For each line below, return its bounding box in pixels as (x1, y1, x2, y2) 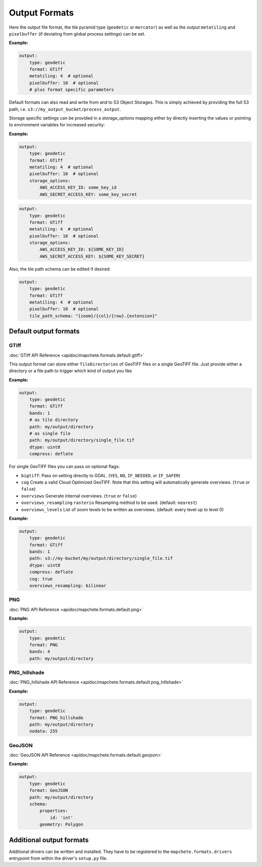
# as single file (29, 431, 71, 436)
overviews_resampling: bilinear (29, 583, 107, 589)
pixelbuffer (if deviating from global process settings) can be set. (9, 31, 146, 36)
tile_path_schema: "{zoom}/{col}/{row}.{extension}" (29, 313, 158, 318)
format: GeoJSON (29, 788, 68, 793)
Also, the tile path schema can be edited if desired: (9, 266, 111, 272)
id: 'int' (49, 815, 73, 820)
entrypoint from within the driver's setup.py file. (9, 855, 108, 861)
